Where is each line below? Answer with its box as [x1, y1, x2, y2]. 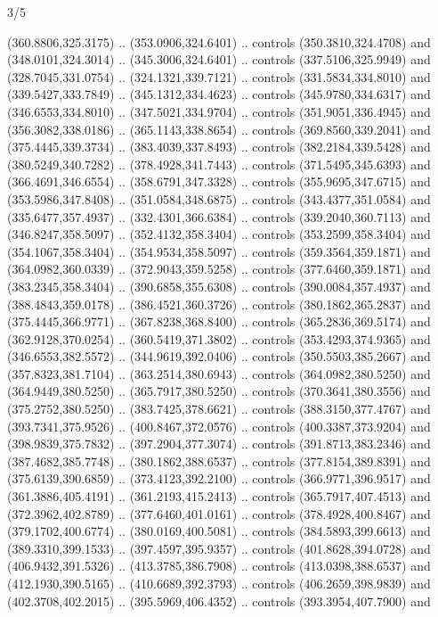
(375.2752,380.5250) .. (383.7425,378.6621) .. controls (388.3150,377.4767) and [7, 399, 431, 418]
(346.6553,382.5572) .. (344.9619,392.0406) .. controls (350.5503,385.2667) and [7, 347, 431, 366]
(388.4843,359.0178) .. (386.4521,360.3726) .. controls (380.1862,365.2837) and [7, 294, 431, 313]
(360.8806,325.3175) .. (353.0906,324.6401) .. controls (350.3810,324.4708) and [7, 32, 431, 51]
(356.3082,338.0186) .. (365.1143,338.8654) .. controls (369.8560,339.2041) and [7, 119, 431, 138]
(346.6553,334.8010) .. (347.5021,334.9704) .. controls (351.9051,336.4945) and [7, 102, 431, 120]
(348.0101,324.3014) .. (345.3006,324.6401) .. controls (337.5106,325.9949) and [7, 50, 431, 69]
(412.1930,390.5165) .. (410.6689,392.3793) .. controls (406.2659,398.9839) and [7, 574, 431, 592]
